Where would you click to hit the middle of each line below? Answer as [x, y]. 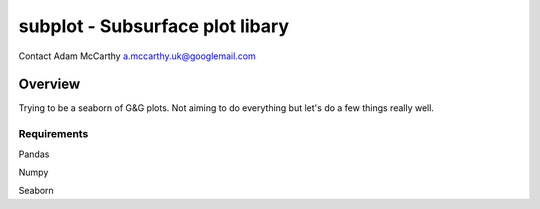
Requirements [53, 134]
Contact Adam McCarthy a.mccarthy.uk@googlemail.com [137, 56]
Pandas [34, 154]
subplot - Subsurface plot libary [154, 26]
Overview [49, 84]
